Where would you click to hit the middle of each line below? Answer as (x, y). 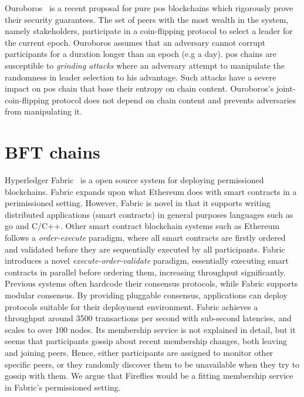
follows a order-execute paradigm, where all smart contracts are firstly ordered (145, 238)
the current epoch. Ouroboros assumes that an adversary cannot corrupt (135, 42)
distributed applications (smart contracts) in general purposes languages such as (149, 214)
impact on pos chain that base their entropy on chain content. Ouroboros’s (139, 88)
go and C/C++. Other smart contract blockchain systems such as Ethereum (142, 226)
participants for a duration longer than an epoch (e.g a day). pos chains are (141, 54)
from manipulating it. (43, 111)
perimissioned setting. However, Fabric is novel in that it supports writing (138, 203)
